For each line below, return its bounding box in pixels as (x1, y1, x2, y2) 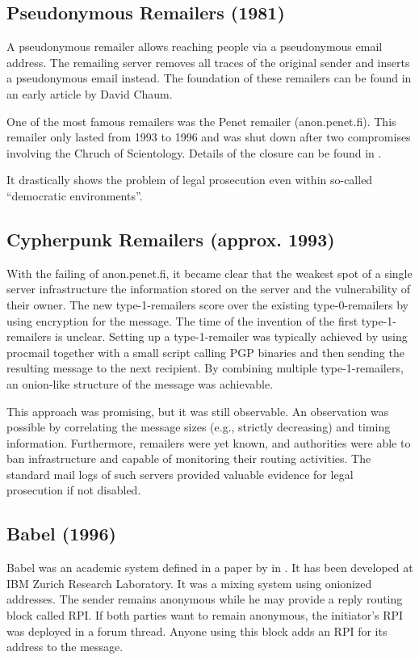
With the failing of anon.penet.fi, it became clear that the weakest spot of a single (6, 264, 413, 281)
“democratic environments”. (6, 187, 143, 204)
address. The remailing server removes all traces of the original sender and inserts (6, 53, 410, 70)
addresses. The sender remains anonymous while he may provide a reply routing (6, 591, 403, 607)
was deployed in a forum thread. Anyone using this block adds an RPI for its (6, 622, 388, 639)
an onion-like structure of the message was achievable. (6, 375, 274, 392)
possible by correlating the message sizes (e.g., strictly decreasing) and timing (6, 418, 391, 435)
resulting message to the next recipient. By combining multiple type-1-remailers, (6, 359, 404, 376)
